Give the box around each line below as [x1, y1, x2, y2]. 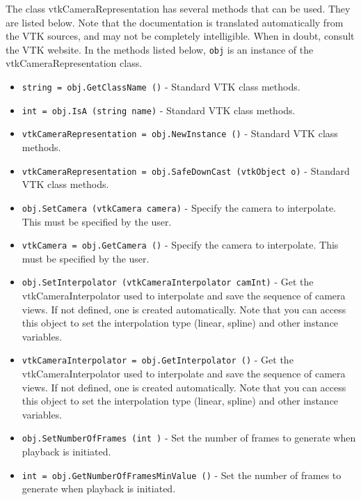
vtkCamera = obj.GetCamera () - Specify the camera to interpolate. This [22, 237, 339, 252]
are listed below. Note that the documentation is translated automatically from [6, 15, 344, 29]
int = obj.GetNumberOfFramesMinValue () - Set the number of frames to [22, 467, 342, 482]
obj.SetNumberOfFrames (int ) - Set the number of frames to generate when [22, 430, 356, 445]
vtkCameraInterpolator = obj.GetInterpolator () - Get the [22, 352, 294, 367]
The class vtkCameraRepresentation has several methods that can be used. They [6, 1, 351, 15]
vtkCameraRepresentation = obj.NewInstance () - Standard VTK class [22, 126, 338, 141]
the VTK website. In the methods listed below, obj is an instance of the [6, 42, 314, 56]
